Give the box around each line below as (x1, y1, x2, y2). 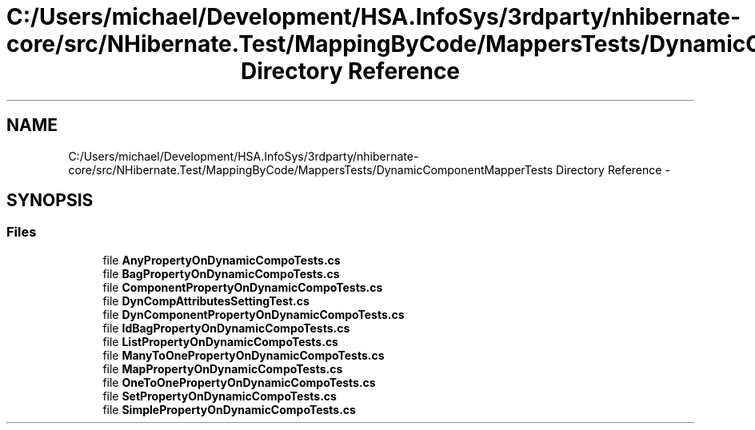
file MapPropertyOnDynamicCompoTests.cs (102, 361, 343, 376)
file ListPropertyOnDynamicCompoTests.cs (102, 334, 338, 348)
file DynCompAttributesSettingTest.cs (102, 293, 310, 308)
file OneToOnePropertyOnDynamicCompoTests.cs (102, 375, 376, 389)
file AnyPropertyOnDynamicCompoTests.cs (102, 253, 341, 267)
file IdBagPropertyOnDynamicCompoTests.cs (102, 321, 350, 335)
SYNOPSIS (6, 190, 94, 211)
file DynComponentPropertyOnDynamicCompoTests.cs (102, 307, 405, 321)
